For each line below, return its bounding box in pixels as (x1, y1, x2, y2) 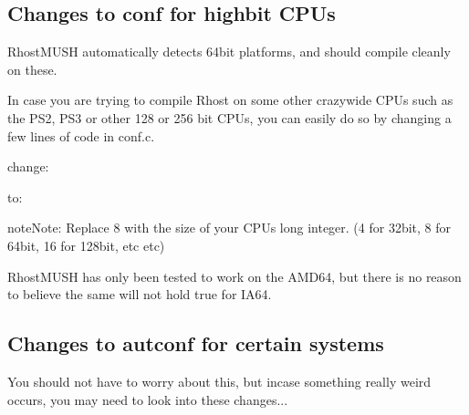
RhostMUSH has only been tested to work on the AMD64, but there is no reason (7, 266, 462, 285)
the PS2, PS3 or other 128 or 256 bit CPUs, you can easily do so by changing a (7, 108, 452, 127)
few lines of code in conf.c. (7, 126, 155, 145)
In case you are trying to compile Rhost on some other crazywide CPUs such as (7, 90, 453, 109)
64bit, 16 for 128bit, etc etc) (7, 235, 165, 254)
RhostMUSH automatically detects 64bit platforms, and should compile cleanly (7, 42, 451, 61)
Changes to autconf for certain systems (7, 329, 384, 358)
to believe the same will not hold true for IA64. (7, 285, 272, 304)
